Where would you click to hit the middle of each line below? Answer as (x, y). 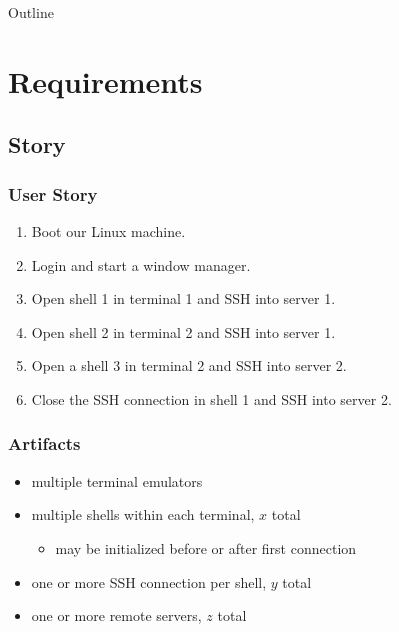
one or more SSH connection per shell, (149, 581)
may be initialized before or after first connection (206, 547)
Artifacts (44, 443)
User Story (53, 193)
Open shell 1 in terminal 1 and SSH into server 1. (183, 298)
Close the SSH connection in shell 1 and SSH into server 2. (211, 398)
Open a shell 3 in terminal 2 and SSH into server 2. (189, 365)
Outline (31, 12)
